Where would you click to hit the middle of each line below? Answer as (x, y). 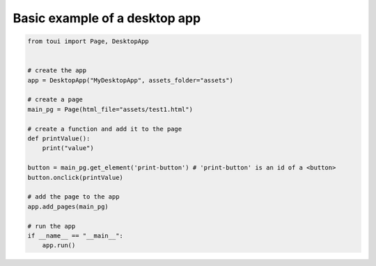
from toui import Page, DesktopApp (88, 41)
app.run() (59, 246)
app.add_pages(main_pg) (68, 206)
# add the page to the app (73, 197)
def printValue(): (59, 139)
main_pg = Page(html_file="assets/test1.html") (110, 109)
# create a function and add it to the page (105, 129)
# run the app (52, 226)
